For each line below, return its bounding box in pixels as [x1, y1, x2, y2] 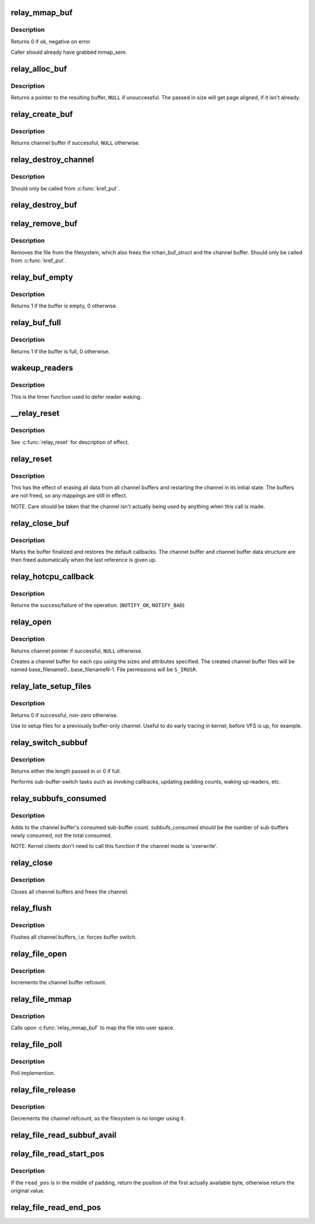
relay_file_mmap [10, 994, 72, 1004]
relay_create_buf [10, 109, 73, 119]
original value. [10, 1187, 45, 1194]
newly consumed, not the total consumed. [10, 832, 112, 839]
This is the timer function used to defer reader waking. [10, 393, 142, 400]
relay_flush [10, 904, 52, 913]
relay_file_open [10, 949, 67, 958]
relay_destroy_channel [10, 155, 94, 165]
